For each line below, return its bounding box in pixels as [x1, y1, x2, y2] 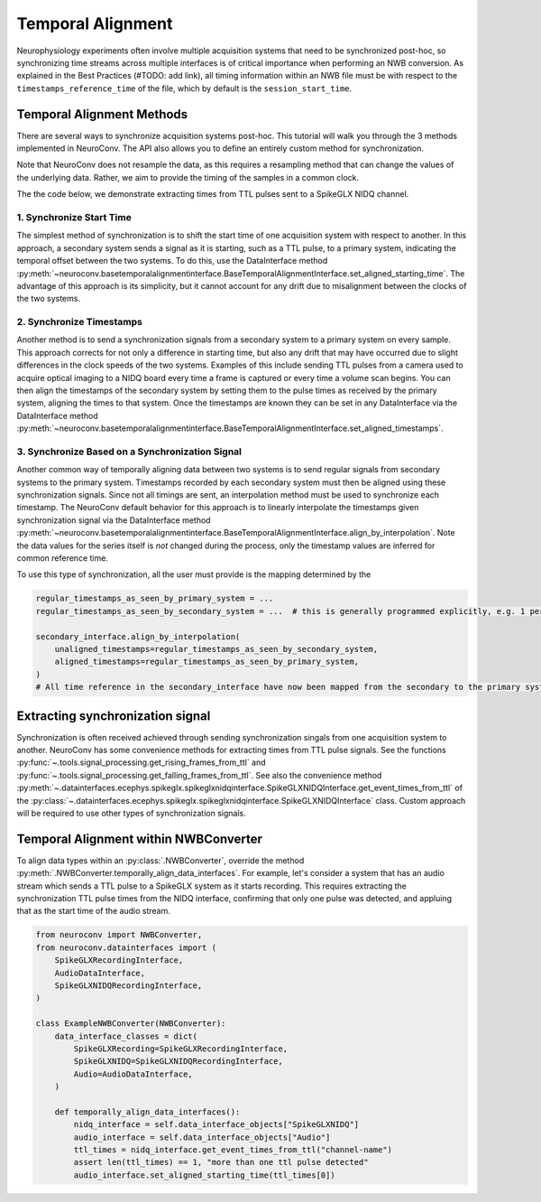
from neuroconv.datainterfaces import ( [35, 942, 216, 953]
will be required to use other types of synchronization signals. [16, 807, 247, 818]
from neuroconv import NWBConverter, [35, 930, 203, 940]
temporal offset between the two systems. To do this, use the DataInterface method [16, 256, 328, 266]
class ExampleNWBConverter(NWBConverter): [35, 1019, 226, 1029]
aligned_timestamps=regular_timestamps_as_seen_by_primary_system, [54, 657, 360, 667]
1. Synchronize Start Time [16, 210, 133, 223]
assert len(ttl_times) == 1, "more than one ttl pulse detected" [73, 1157, 369, 1168]
